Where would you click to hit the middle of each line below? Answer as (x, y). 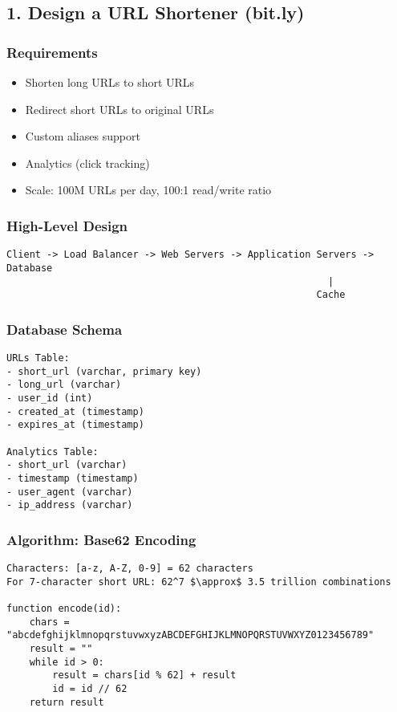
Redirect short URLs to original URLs (120, 109)
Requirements (52, 52)
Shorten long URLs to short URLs (110, 82)
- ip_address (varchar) (70, 505)
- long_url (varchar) (64, 385)
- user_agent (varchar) (70, 492)
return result (67, 702)
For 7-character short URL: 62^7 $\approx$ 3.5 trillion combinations (199, 582)
